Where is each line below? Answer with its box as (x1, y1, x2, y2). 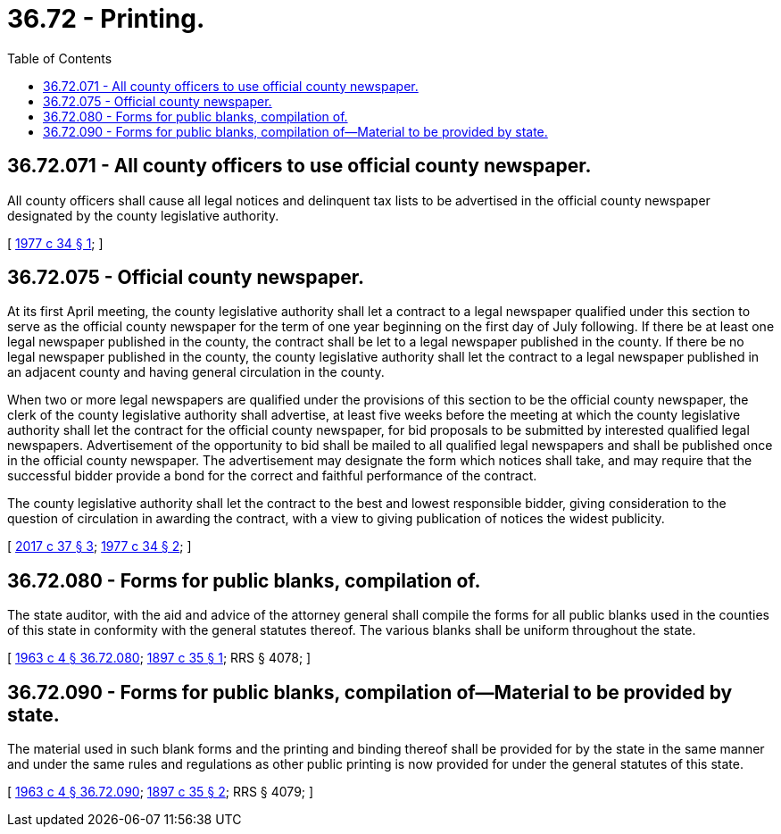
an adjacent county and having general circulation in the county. (7, 364, 385, 380)
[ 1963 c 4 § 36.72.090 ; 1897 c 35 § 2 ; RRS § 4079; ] (7, 784, 314, 800)
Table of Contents (7, 50, 112, 66)
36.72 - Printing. (7, 4, 205, 34)
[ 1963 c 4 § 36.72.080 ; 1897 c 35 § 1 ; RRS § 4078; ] (7, 650, 312, 666)
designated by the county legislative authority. (7, 207, 279, 223)
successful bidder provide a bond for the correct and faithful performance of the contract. (7, 468, 537, 484)
